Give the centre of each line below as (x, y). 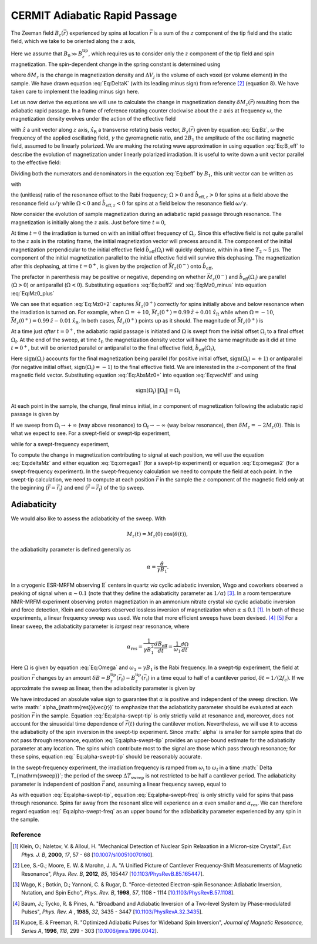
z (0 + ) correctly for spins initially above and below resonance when (223, 305)
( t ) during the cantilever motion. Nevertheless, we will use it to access (213, 723)
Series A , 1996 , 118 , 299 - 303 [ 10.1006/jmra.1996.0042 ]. (90, 930)
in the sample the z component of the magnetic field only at (232, 480)
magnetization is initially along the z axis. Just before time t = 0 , (88, 222)
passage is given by (35, 414)
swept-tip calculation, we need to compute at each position (83, 480)
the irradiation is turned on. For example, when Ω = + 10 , (81, 313)
